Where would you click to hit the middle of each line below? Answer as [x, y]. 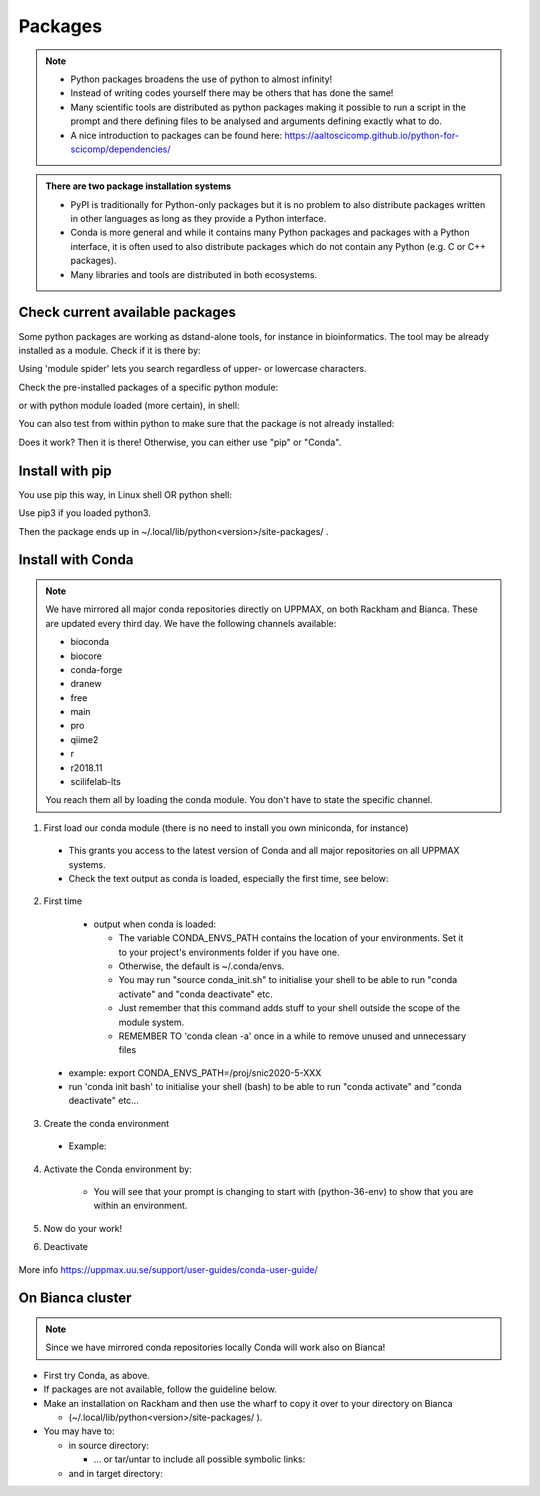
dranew [86, 684]
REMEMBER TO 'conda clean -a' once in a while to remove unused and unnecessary [292, 1036]
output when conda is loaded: [155, 924]
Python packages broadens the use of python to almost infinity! [201, 79]
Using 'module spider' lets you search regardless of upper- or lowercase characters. [192, 369]
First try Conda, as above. [96, 1375]
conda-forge [96, 669]
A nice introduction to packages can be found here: [176, 135]
